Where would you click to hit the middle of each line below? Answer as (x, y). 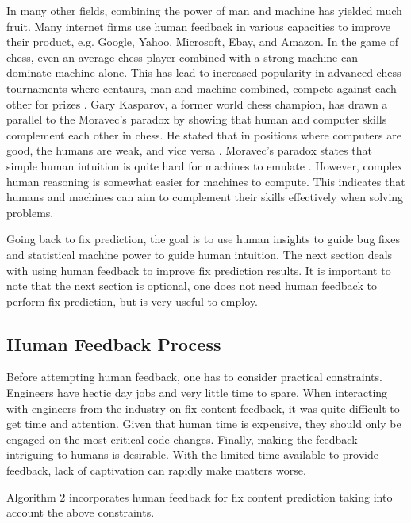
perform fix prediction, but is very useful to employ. (132, 301)
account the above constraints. (81, 512)
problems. (30, 212)
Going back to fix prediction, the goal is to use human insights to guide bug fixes (203, 239)
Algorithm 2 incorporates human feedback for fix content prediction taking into (200, 496)
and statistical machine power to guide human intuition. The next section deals (200, 254)
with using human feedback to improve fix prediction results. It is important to (199, 270)
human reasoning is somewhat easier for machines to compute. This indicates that (206, 181)
